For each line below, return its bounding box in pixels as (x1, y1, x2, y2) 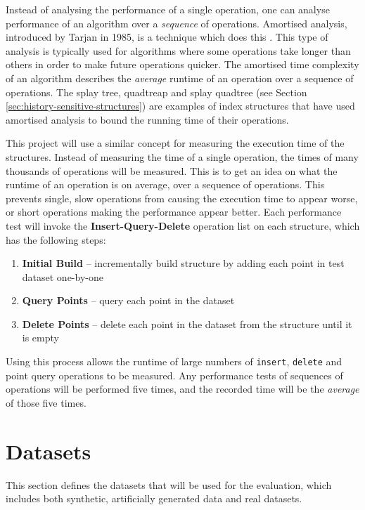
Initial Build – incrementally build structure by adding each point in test (22, 256, 345, 270)
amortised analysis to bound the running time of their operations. (6, 112, 289, 126)
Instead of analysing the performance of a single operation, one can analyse (6, 2, 330, 16)
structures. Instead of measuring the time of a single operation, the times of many (6, 149, 359, 164)
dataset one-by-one (22, 269, 103, 284)
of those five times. (6, 395, 87, 410)
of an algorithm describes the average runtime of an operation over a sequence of (6, 70, 354, 85)
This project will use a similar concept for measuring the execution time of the (6, 136, 345, 150)
